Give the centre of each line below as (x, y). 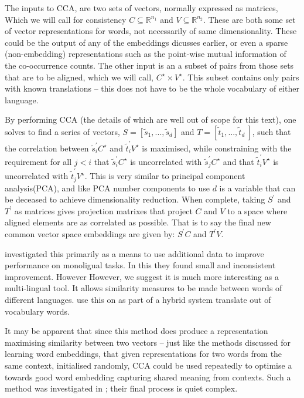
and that (238, 161)
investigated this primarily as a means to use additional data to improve (134, 253)
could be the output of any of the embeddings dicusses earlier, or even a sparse (146, 42)
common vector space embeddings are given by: (90, 233)
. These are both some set (249, 19)
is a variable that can (257, 188)
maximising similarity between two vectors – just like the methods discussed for (148, 342)
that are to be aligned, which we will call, (79, 77)
